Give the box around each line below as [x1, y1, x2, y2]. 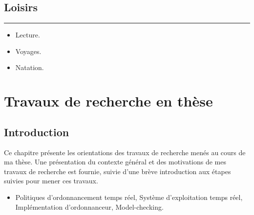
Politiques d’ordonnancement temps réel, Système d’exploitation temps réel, [15, 192, 243, 202]
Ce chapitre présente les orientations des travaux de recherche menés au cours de [4, 147, 246, 157]
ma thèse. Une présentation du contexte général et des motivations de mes [4, 157, 226, 167]
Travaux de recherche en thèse [4, 91, 213, 111]
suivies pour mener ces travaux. [4, 176, 98, 186]
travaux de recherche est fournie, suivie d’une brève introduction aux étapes [4, 166, 231, 176]
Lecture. [15, 30, 40, 40]
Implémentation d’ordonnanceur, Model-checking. [15, 201, 164, 212]
